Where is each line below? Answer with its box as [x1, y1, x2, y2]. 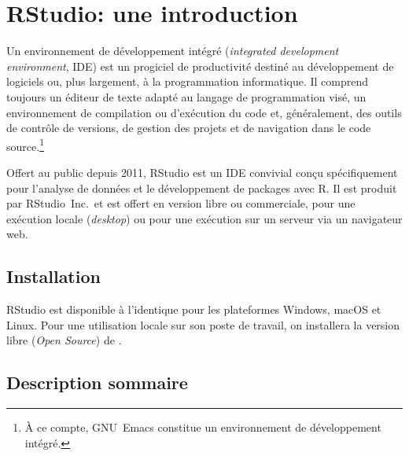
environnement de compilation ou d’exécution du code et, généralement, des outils [6, 104, 402, 120]
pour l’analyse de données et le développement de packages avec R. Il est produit [6, 179, 397, 196]
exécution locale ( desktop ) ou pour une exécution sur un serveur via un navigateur [6, 210, 403, 226]
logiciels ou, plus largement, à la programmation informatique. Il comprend [6, 73, 369, 90]
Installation [6, 264, 101, 289]
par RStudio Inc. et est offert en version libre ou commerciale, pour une [6, 195, 356, 211]
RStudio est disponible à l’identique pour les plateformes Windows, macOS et [6, 301, 381, 318]
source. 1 [6, 135, 44, 154]
